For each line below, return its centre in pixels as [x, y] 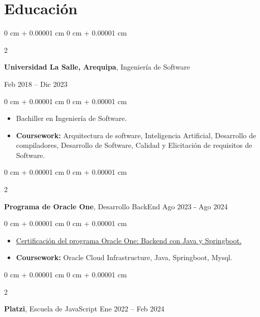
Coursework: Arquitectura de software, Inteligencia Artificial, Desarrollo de [136, 135]
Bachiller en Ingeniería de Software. [71, 118]
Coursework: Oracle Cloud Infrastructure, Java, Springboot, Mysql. [124, 257]
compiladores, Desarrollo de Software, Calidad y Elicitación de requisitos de [134, 145]
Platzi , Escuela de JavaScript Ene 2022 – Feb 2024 [84, 309]
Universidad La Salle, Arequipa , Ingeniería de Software [97, 67]
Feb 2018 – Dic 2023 [36, 84]
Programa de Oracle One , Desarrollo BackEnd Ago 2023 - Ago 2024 [116, 206]
